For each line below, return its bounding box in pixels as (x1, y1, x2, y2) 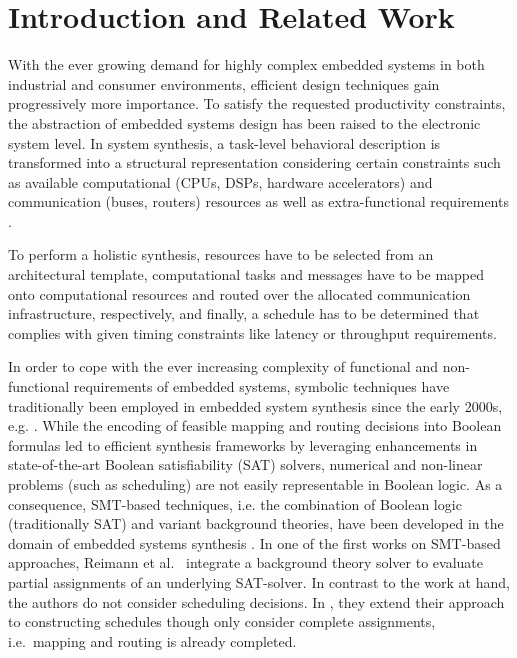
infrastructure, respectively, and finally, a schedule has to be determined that (8, 303, 480, 324)
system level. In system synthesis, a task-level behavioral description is (8, 132, 441, 153)
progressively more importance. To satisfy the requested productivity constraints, (8, 93, 506, 114)
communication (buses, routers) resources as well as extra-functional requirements (8, 191, 509, 212)
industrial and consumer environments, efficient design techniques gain (8, 73, 440, 94)
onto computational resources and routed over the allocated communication (8, 283, 471, 304)
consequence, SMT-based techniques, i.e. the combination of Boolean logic (8, 493, 462, 514)
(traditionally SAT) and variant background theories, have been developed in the (8, 513, 504, 534)
